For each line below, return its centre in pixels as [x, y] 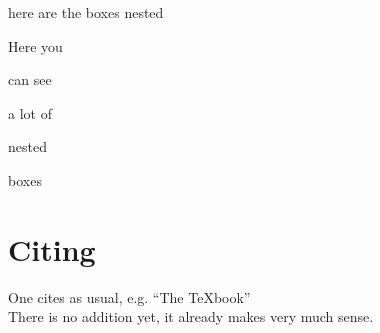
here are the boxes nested [86, 12]
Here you [35, 45]
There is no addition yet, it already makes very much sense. [191, 316]
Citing [52, 248]
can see [30, 79]
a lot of [30, 112]
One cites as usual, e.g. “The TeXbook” [129, 296]
